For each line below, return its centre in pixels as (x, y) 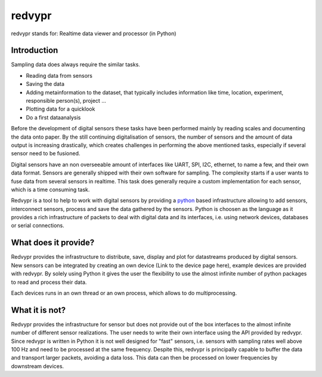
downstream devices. (38, 366)
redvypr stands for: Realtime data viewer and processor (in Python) (94, 33)
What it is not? (38, 310)
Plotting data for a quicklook (61, 109)
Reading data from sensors (59, 75)
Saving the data (45, 84)
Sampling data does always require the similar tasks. (75, 65)
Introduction (35, 50)
